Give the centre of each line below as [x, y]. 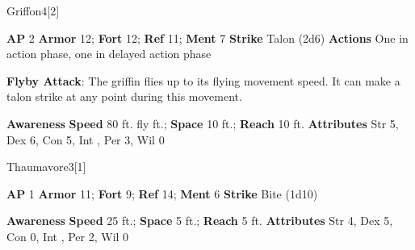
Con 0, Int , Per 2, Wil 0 [68, 236]
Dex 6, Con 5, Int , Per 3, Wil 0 [86, 139]
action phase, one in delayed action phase [109, 54]
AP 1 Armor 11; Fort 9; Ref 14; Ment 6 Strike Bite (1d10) [162, 193]
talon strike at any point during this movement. [124, 96]
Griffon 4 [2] [33, 10]
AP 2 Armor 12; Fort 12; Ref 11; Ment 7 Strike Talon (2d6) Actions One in [207, 37]
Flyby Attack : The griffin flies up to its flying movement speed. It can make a [203, 80]
